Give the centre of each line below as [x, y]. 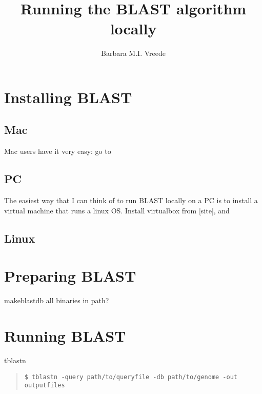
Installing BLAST [68, 97]
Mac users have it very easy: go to [58, 151]
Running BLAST [65, 335]
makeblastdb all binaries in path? [57, 300]
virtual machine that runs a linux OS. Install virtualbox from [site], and [117, 210]
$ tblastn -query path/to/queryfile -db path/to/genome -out [131, 377]
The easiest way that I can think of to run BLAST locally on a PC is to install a [131, 200]
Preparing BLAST [70, 276]
